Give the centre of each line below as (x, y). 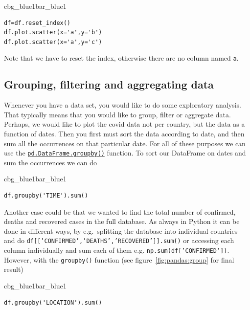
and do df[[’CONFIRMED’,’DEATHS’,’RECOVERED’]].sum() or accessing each (119, 240)
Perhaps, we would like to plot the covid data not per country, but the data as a (125, 124)
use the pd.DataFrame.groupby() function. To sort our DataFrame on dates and (125, 153)
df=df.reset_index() (37, 23)
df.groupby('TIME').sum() (46, 196)
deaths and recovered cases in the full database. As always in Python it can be (122, 221)
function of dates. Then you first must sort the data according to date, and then (124, 134)
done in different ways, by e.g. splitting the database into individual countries (121, 231)
